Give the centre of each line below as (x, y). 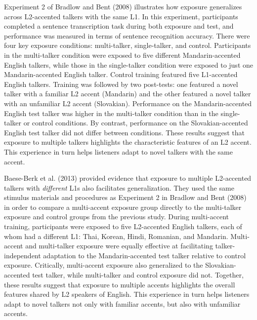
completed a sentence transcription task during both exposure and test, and (119, 26)
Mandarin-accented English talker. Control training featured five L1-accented (121, 74)
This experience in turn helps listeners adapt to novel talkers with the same (118, 151)
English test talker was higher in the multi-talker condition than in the (111, 113)
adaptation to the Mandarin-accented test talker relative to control (145, 255)
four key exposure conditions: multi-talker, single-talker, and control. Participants (128, 45)
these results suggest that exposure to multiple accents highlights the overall (120, 284)
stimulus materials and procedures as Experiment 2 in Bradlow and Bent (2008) (125, 197)
